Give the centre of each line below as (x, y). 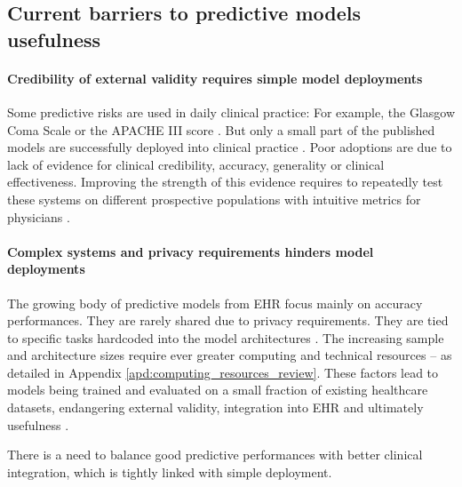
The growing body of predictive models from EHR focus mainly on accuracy (215, 303)
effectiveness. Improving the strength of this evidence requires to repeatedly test (225, 182)
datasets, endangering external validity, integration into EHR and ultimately (215, 407)
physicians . (39, 216)
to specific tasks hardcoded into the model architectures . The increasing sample (226, 337)
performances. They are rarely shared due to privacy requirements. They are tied (228, 320)
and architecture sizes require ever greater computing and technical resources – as (230, 355)
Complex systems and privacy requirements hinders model (191, 251)
